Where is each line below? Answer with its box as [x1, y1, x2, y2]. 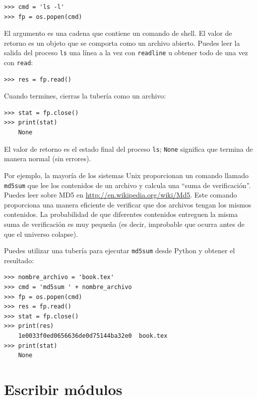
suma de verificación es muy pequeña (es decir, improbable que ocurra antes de [4, 218, 245, 229]
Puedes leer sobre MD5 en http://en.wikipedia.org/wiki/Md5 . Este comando [4, 190, 237, 200]
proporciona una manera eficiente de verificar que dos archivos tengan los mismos [4, 199, 252, 209]
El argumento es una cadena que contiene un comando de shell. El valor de [4, 28, 232, 38]
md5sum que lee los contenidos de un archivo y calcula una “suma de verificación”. [4, 180, 251, 190]
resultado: [4, 255, 34, 265]
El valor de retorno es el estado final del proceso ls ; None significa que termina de [4, 143, 253, 154]
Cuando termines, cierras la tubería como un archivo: [4, 91, 166, 101]
